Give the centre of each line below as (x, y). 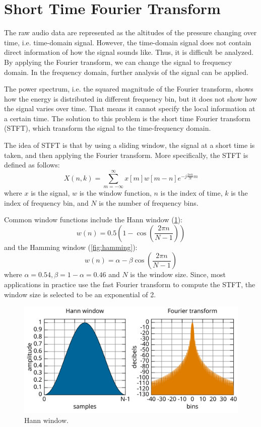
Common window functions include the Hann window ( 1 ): (93, 220)
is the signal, (50, 193)
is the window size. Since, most (178, 274)
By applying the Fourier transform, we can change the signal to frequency (118, 62)
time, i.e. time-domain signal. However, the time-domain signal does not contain (128, 42)
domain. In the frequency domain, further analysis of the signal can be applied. (126, 72)
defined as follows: (32, 165)
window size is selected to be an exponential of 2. (80, 294)
